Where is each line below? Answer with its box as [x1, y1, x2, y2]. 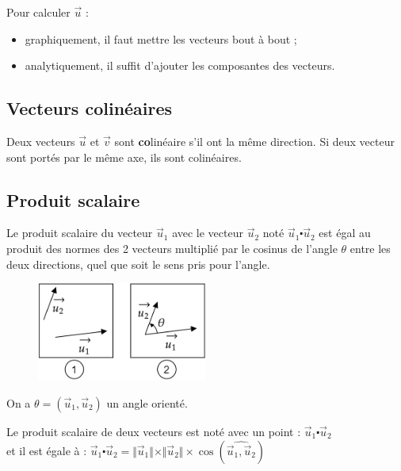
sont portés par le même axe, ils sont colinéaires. [6, 148, 242, 165]
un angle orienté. [106, 394, 188, 411]
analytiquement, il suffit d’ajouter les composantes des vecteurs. [25, 57, 335, 74]
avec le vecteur [172, 224, 243, 241]
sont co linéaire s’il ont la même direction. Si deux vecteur [114, 132, 395, 149]
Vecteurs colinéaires [6, 96, 173, 121]
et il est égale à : [6, 442, 87, 458]
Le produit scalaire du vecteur [6, 224, 153, 241]
